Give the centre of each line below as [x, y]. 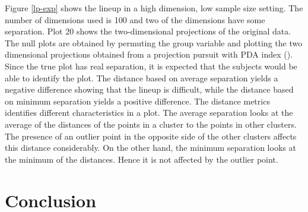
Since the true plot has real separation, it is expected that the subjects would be [151, 66]
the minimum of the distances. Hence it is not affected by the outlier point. [142, 159]
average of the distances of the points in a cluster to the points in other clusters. [151, 124]
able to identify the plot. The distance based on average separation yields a [142, 77]
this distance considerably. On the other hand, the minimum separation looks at [150, 148]
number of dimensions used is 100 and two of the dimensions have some [135, 19]
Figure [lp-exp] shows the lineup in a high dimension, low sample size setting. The [154, 8]
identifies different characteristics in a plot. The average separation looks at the [149, 113]
